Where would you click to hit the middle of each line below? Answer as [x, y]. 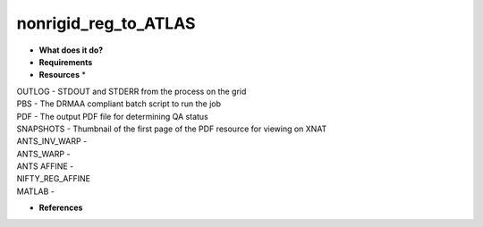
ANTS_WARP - [43, 154]
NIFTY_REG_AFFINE [54, 179]
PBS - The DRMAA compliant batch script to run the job [119, 104]
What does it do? [71, 50]
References [61, 208]
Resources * [63, 75]
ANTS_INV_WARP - [52, 141]
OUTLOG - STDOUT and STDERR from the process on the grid [131, 91]
